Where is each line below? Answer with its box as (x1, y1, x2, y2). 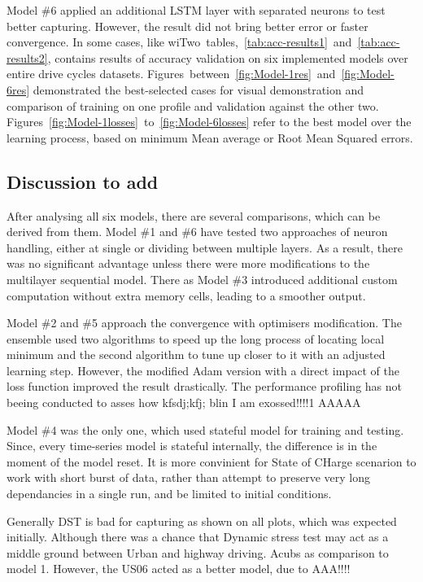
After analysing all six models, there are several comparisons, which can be (7, 207, 381, 224)
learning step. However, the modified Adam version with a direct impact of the (7, 361, 399, 379)
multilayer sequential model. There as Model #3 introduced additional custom (7, 270, 398, 287)
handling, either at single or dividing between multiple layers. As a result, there (7, 238, 403, 256)
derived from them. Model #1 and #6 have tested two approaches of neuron (7, 223, 388, 240)
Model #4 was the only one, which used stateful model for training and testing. (7, 421, 404, 438)
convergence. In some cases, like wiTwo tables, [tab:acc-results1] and (7, 33, 352, 50)
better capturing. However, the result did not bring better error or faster (7, 17, 368, 34)
